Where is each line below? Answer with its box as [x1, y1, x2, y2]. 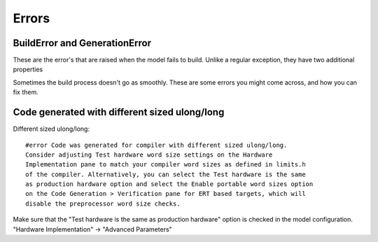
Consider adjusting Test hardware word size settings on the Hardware [25, 150, 273, 159]
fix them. [13, 88, 38, 97]
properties [13, 65, 43, 73]
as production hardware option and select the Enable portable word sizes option [25, 180, 314, 188]
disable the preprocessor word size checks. [25, 199, 181, 208]
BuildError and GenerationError [13, 37, 152, 49]
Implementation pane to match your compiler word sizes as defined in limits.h [25, 161, 306, 169]
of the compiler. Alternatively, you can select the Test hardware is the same [25, 170, 306, 178]
